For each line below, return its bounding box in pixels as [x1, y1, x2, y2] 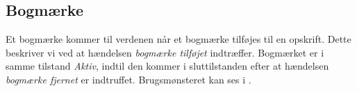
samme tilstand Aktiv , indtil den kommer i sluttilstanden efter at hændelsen [6, 59, 329, 73]
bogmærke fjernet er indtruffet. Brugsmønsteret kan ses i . [6, 72, 251, 86]
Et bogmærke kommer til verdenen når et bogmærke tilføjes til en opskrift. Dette [6, 32, 351, 46]
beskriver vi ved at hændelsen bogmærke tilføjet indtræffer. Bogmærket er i [6, 45, 324, 59]
